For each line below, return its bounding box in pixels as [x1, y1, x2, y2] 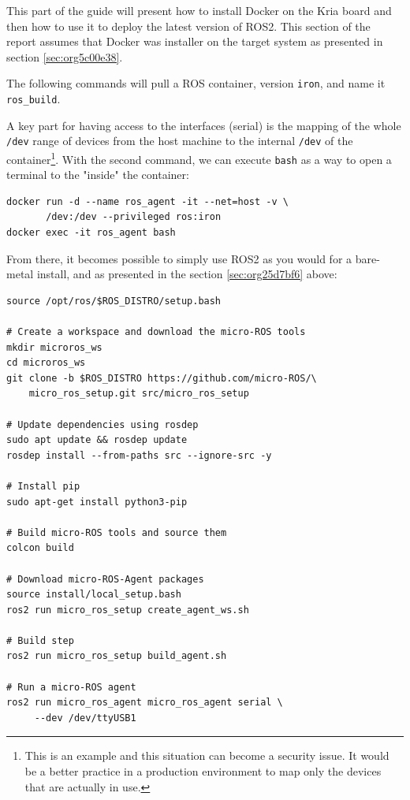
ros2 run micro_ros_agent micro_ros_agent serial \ [6, 697, 283, 709]
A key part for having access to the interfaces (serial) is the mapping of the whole [6, 117, 401, 133]
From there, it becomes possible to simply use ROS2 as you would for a [6, 250, 352, 266]
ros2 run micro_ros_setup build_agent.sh [6, 650, 227, 662]
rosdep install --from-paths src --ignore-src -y [6, 449, 272, 461]
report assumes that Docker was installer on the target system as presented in [6, 33, 383, 50]
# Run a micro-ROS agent [6, 681, 136, 693]
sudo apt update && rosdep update [6, 434, 188, 446]
